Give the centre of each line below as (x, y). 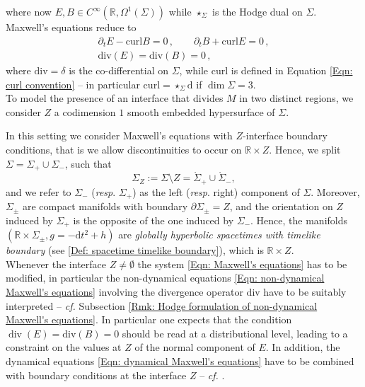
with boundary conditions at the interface (96, 375)
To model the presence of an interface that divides (115, 98)
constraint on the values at (64, 347)
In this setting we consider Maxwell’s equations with (119, 135)
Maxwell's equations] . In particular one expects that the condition (149, 319)
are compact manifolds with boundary (105, 206)
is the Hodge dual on (257, 11)
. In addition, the (303, 347)
